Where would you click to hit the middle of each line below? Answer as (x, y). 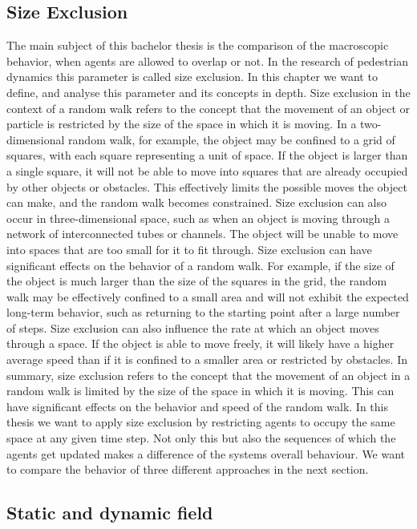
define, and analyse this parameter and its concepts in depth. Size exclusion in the (208, 92)
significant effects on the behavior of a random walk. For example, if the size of (200, 265)
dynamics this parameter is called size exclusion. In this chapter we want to (192, 77)
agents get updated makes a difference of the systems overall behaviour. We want (206, 453)
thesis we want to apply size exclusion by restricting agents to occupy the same (201, 422)
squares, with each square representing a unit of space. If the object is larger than (207, 155)
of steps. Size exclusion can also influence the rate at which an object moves (193, 327)
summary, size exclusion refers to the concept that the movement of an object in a (208, 375)
